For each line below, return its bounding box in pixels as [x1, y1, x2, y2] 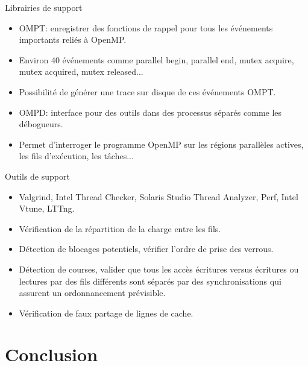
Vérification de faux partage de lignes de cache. [19, 306, 193, 319]
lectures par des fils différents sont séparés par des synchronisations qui [19, 274, 281, 287]
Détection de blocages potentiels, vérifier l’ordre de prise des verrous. [19, 242, 274, 255]
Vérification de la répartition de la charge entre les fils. [19, 222, 221, 235]
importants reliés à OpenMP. [19, 33, 127, 46]
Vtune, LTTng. [19, 202, 75, 215]
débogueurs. [19, 118, 63, 130]
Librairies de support [5, 1, 83, 13]
